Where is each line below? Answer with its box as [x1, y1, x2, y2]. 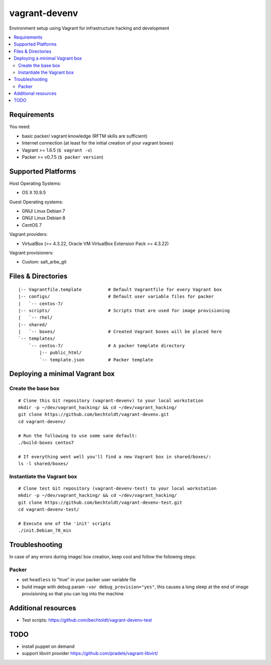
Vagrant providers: [9, 231, 48, 237]
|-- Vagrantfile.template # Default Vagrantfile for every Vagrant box [18, 287, 222, 292]
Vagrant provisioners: [9, 249, 54, 255]
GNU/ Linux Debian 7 [22, 208, 65, 214]
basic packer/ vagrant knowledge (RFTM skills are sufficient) [22, 133, 148, 139]
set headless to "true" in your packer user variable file [22, 577, 137, 583]
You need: [9, 123, 31, 130]
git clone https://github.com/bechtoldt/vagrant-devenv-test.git [18, 499, 183, 505]
